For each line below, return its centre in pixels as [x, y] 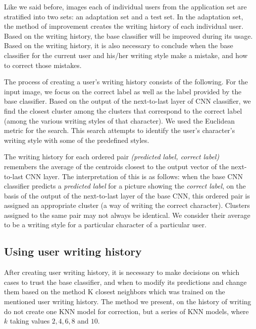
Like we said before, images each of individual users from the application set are [126, 6]
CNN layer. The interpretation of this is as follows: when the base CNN [134, 176]
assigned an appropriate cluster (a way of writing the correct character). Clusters [127, 205]
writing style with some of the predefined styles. [77, 140]
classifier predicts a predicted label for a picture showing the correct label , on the [125, 186]
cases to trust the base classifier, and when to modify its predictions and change [125, 282]
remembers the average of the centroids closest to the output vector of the [116, 166]
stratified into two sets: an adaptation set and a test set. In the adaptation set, [124, 16]
